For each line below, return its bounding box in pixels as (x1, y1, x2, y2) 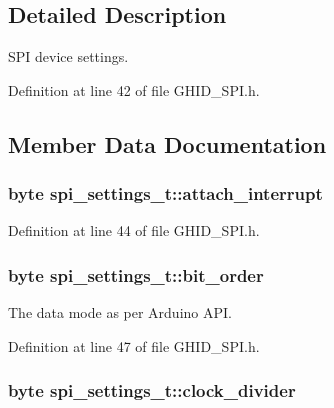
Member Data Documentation (8, 128, 327, 159)
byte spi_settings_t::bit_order (8, 262, 264, 287)
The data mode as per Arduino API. (8, 302, 232, 323)
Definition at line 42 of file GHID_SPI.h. (8, 79, 260, 100)
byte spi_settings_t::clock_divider (8, 378, 296, 403)
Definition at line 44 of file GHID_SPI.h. (8, 220, 260, 241)
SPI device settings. (8, 46, 129, 67)
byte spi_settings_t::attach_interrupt (8, 181, 323, 206)
